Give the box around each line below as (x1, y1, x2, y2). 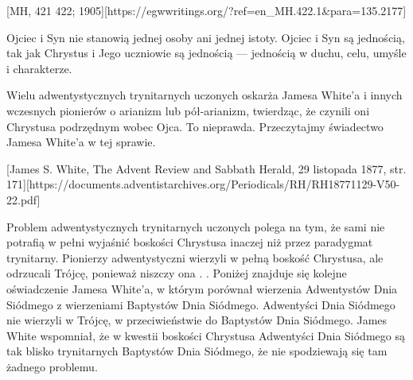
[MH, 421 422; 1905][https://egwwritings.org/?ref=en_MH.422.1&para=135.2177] (6, 2, 407, 18)
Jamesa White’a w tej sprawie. (6, 134, 156, 150)
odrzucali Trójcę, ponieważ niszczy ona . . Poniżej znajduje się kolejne (6, 265, 347, 281)
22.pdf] (6, 191, 41, 207)
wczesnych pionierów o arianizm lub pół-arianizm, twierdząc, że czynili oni (6, 102, 370, 118)
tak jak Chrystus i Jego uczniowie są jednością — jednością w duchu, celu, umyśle (6, 45, 407, 61)
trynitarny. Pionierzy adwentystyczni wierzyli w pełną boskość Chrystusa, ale (6, 249, 384, 266)
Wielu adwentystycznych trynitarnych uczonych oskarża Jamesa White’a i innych (6, 87, 403, 103)
